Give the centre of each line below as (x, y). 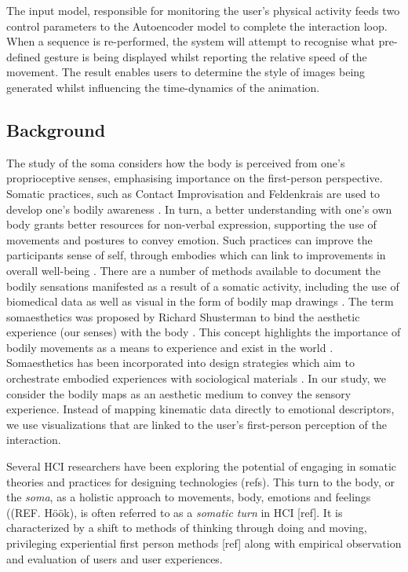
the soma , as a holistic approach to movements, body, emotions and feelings (189, 497)
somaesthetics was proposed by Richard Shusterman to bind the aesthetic (183, 316)
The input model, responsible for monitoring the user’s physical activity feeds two (203, 10)
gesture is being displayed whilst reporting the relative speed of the (206, 56)
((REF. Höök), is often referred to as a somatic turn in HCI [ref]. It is (175, 512)
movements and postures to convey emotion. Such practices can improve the (189, 239)
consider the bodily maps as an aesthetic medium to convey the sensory (179, 393)
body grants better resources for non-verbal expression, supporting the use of (191, 224)
